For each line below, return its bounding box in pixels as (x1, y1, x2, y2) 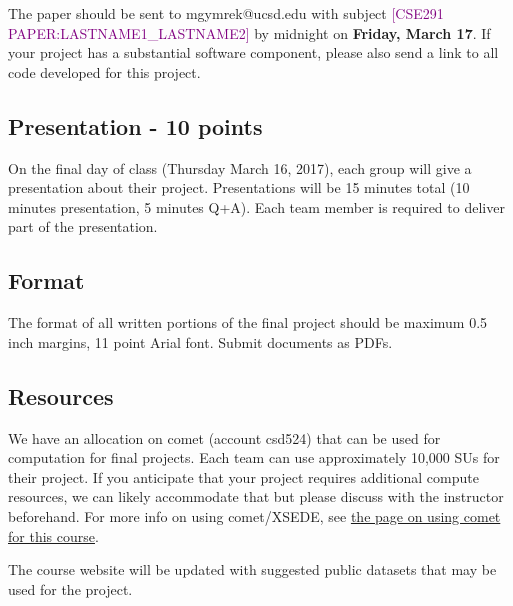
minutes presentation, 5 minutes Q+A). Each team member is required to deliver (8, 196, 505, 217)
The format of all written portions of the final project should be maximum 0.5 (8, 312, 488, 333)
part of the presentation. (8, 216, 158, 237)
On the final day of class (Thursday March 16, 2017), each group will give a (8, 157, 472, 178)
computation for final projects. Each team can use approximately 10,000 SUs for (8, 447, 500, 468)
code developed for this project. (8, 61, 201, 82)
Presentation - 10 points (8, 110, 263, 141)
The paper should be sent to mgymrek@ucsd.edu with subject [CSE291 (8, 3, 444, 23)
